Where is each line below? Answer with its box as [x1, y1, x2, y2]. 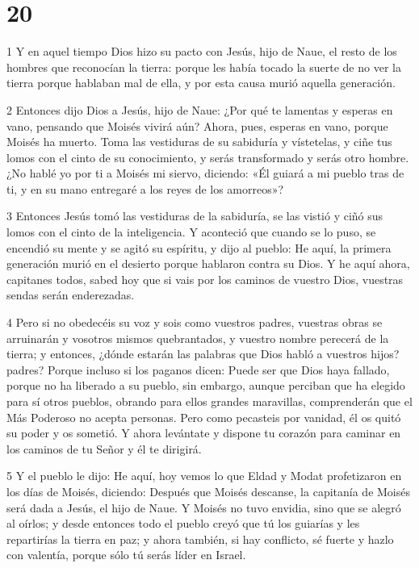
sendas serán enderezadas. [6, 286, 135, 303]
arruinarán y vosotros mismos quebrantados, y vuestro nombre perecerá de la [6, 329, 389, 346]
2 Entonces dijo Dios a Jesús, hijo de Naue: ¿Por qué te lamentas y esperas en [6, 101, 393, 118]
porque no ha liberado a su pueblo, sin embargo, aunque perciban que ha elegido [6, 377, 405, 394]
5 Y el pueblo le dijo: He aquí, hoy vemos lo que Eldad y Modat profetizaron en [6, 467, 402, 484]
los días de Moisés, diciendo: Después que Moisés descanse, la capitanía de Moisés [6, 482, 410, 499]
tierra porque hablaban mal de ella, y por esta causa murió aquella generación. [6, 74, 396, 91]
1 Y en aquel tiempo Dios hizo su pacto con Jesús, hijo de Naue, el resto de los [6, 43, 397, 60]
